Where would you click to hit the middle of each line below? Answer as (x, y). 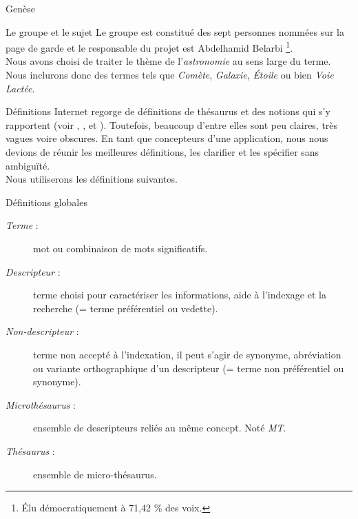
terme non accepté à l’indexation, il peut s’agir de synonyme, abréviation (187, 354)
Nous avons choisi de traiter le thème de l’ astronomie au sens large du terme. (168, 61)
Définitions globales (46, 202)
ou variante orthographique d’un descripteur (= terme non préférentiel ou (189, 368)
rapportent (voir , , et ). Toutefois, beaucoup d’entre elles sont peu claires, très (172, 124)
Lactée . (20, 88)
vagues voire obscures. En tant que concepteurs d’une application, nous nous (167, 138)
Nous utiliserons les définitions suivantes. (92, 179)
